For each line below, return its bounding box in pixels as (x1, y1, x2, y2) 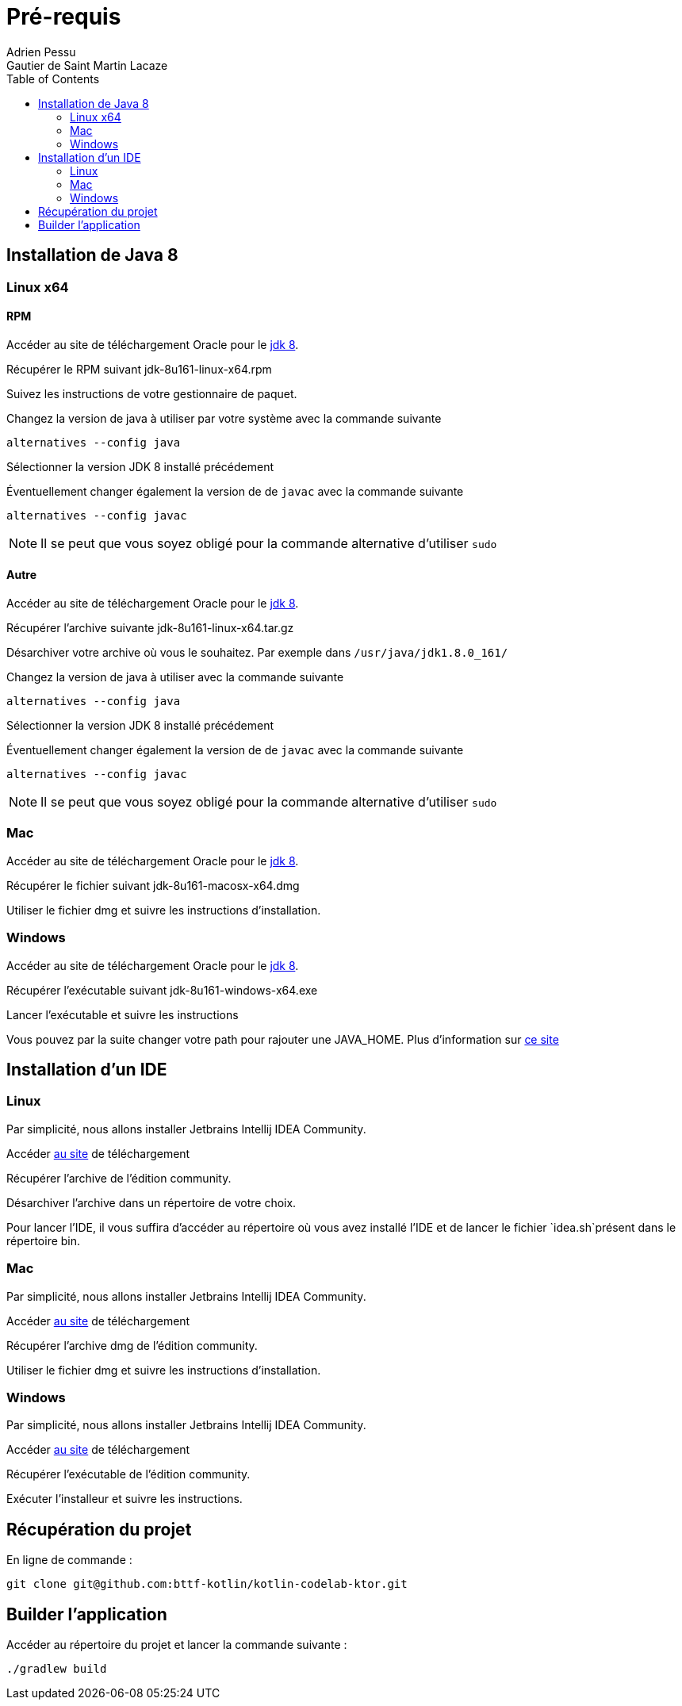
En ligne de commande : (6, 1553, 132, 1567)
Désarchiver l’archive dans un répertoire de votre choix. (6, 1195, 297, 1210)
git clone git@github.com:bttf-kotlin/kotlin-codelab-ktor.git (6, 1578, 408, 1591)
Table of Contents (6, 71, 100, 86)
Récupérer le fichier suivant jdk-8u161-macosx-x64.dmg (6, 878, 300, 892)
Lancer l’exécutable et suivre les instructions (6, 1007, 239, 1022)
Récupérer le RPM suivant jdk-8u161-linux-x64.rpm (6, 362, 272, 376)
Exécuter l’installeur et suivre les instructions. (6, 1492, 243, 1506)
